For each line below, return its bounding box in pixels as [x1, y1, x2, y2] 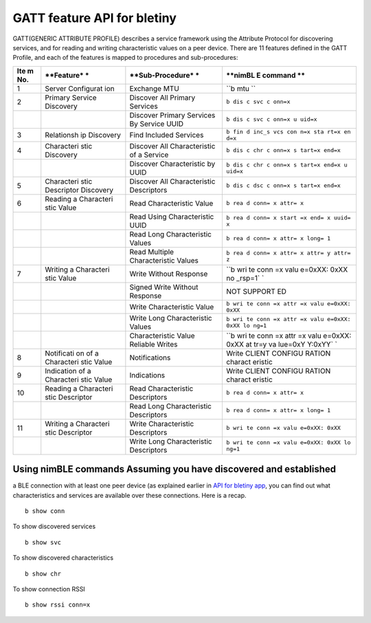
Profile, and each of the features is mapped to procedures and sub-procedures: [12, 54, 238, 62]
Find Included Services [129, 130, 204, 140]
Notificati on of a [45, 348, 99, 358]
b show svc [25, 538, 62, 546]
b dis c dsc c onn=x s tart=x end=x [226, 182, 341, 189]
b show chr [25, 569, 62, 578]
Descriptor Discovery [45, 185, 113, 195]
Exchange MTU [129, 83, 180, 93]
